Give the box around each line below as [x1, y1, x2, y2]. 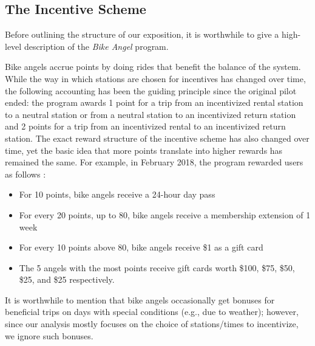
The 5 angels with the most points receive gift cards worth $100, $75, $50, [19, 261, 295, 274]
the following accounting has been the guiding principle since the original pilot [5, 84, 297, 97]
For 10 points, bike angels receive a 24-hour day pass [19, 188, 215, 201]
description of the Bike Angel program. [24, 40, 169, 52]
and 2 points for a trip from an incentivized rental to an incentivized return [5, 120, 286, 133]
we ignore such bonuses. [5, 329, 93, 342]
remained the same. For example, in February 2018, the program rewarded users [5, 156, 303, 168]
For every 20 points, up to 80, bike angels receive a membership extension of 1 [19, 208, 311, 221]
